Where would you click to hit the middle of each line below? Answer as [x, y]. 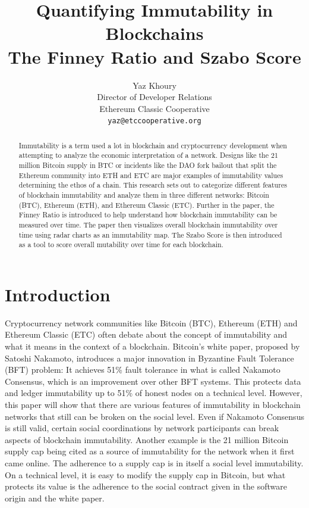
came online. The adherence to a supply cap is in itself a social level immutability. [154, 463]
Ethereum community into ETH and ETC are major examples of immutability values [151, 175]
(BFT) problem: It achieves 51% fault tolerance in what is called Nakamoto [143, 370]
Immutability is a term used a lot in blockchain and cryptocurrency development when [153, 145]
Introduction [58, 294]
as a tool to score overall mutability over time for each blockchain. [121, 244]
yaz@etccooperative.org [154, 121]
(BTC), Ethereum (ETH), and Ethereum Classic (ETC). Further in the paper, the [146, 205]
